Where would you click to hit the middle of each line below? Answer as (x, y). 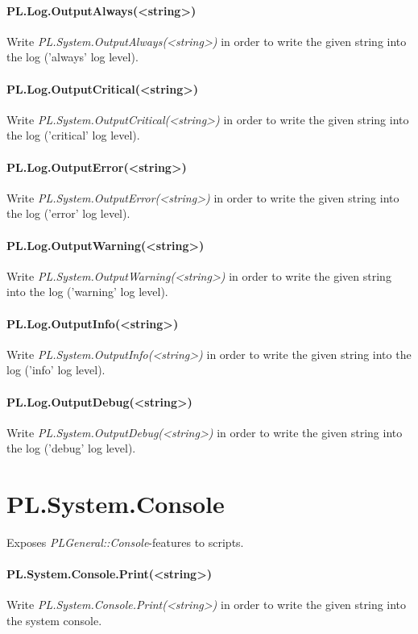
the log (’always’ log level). (72, 57)
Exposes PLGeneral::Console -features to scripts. (125, 542)
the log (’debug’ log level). (71, 448)
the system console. (54, 621)
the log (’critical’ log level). (73, 135)
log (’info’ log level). (56, 370)
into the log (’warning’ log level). (87, 292)
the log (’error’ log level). (68, 213)
